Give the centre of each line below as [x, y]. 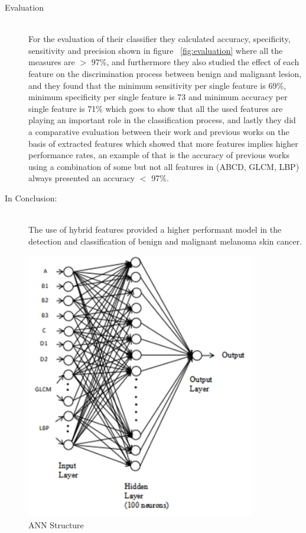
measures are [52, 62]
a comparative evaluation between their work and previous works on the [159, 131]
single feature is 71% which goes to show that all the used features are [156, 108]
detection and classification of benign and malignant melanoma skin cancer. [165, 241]
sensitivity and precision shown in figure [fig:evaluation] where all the [156, 50]
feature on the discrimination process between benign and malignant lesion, [165, 73]
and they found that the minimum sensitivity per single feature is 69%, [157, 85]
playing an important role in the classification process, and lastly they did [162, 120]
